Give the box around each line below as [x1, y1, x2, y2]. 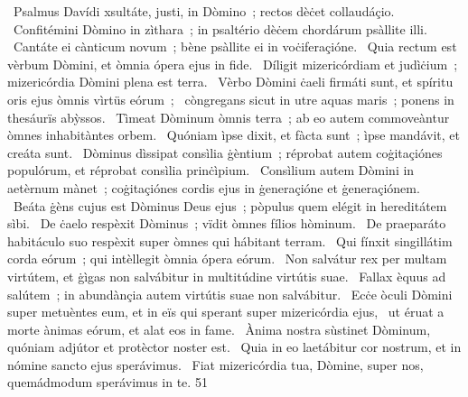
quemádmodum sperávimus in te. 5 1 [7, 373, 208, 392]
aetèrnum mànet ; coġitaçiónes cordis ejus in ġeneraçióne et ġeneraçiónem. [7, 178, 420, 197]
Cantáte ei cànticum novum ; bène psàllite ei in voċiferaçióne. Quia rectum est [13, 37, 457, 56]
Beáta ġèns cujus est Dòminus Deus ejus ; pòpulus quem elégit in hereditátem [13, 196, 447, 215]
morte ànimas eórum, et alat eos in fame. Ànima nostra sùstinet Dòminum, [7, 319, 431, 338]
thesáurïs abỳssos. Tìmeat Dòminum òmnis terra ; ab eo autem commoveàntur [7, 107, 450, 126]
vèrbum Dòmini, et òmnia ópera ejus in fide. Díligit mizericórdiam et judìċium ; [7, 54, 458, 73]
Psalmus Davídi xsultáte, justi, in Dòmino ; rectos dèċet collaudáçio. [13, 2, 395, 20]
